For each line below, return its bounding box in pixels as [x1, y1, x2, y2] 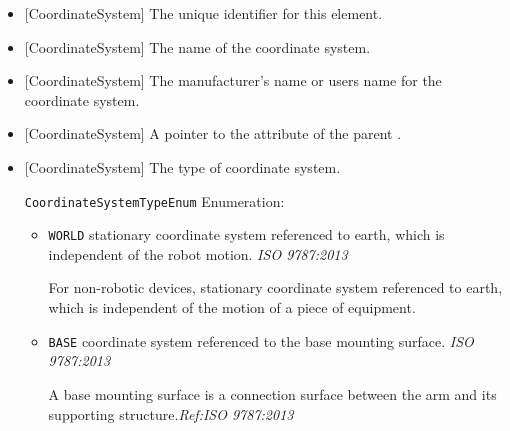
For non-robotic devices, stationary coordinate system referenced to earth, [48, 277, 503, 298]
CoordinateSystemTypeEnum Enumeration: [24, 190, 285, 211]
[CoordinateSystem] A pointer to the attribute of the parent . [24, 123, 402, 144]
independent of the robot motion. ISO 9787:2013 [48, 243, 348, 264]
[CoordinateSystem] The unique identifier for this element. [24, 3, 383, 23]
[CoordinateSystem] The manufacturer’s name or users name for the [24, 70, 442, 91]
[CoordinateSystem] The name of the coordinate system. [24, 36, 371, 57]
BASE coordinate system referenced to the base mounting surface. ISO [48, 330, 474, 351]
